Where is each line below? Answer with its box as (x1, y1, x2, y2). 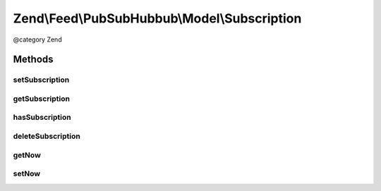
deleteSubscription (13, 131, 80, 141)
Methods (13, 54, 54, 66)
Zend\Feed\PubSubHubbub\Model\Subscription (13, 11, 302, 26)
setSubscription (13, 75, 70, 85)
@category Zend (13, 35, 63, 44)
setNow (13, 169, 41, 179)
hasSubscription (13, 113, 71, 123)
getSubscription (13, 94, 71, 104)
